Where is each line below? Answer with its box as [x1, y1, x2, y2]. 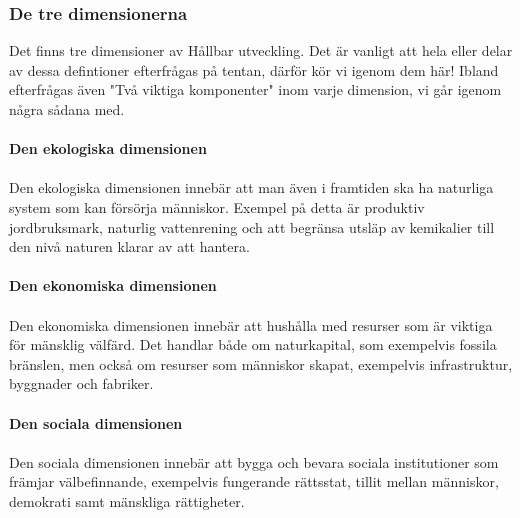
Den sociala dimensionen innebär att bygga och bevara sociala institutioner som [9, 451, 499, 472]
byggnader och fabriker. [9, 373, 154, 394]
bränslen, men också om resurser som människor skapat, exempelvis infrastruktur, [9, 353, 513, 374]
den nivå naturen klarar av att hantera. [9, 236, 250, 257]
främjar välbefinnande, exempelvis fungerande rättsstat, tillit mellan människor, [9, 471, 499, 492]
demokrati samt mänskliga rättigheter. [9, 490, 245, 511]
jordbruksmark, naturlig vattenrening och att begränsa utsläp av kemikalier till [9, 216, 495, 237]
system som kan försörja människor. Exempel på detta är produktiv [9, 196, 425, 217]
